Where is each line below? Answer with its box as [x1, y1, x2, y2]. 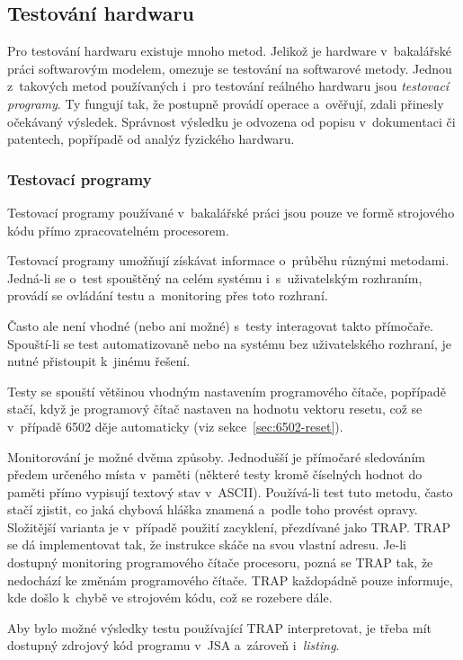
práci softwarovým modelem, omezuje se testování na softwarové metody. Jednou [7, 58, 452, 77]
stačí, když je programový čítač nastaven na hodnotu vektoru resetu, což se [7, 399, 423, 418]
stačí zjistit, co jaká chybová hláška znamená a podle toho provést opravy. [7, 500, 418, 519]
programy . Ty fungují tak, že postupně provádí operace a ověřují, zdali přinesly [7, 94, 444, 112]
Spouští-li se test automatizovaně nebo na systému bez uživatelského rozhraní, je [7, 334, 452, 352]
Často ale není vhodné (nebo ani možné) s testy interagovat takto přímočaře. [7, 316, 433, 334]
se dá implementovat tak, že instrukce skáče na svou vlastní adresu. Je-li [7, 535, 407, 554]
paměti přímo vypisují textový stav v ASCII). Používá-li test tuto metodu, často [7, 482, 453, 501]
